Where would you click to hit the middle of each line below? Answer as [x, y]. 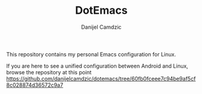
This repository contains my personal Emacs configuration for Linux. [91, 54]
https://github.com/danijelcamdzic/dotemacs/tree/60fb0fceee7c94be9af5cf [101, 78]
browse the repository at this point [49, 72]
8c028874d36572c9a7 [35, 85]
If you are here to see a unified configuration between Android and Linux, [97, 66]
